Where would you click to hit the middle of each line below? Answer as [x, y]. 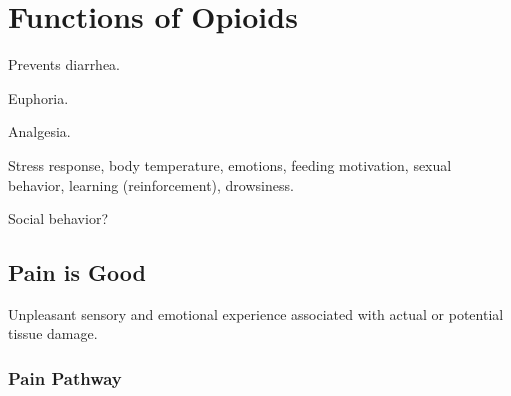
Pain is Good [77, 272]
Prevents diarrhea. [64, 64]
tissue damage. [53, 333]
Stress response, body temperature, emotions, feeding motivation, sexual [230, 164]
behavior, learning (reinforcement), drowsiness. [151, 184]
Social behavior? [58, 218]
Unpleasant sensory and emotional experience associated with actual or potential [256, 313]
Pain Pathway [65, 378]
